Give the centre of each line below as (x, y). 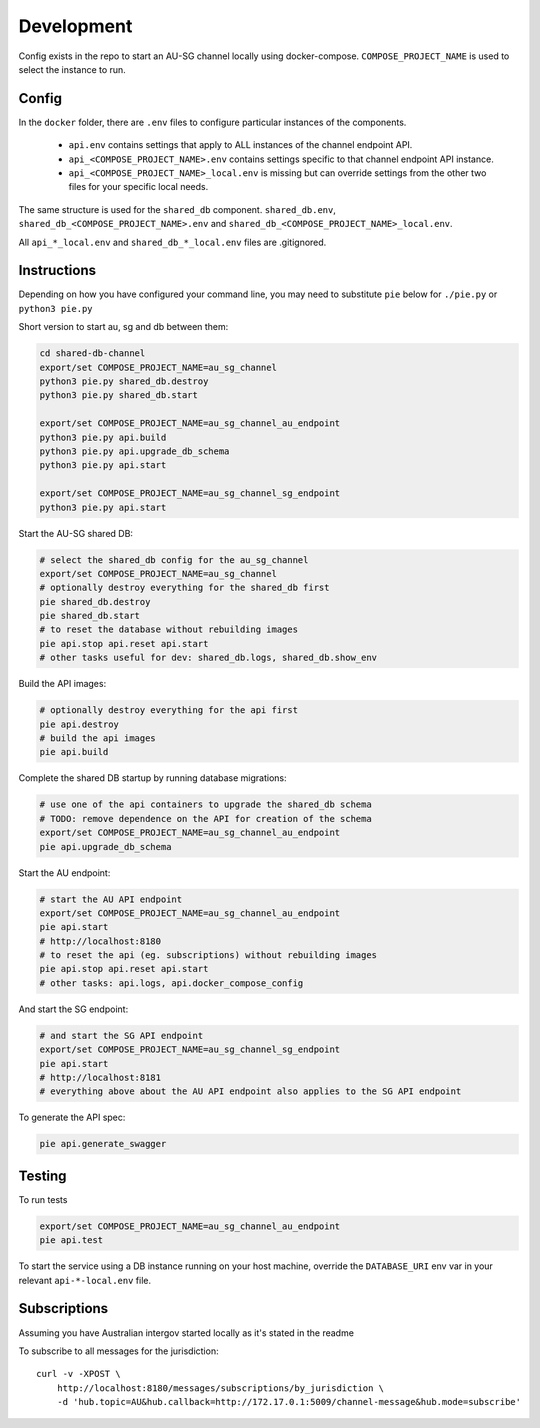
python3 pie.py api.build (103, 437)
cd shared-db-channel (92, 353)
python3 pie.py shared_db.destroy (124, 381)
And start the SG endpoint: (73, 1009)
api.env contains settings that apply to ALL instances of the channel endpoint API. (240, 145)
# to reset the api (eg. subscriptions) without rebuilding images (208, 955)
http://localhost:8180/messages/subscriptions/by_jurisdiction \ (220, 1388)
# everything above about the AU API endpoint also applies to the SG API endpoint (250, 1091)
